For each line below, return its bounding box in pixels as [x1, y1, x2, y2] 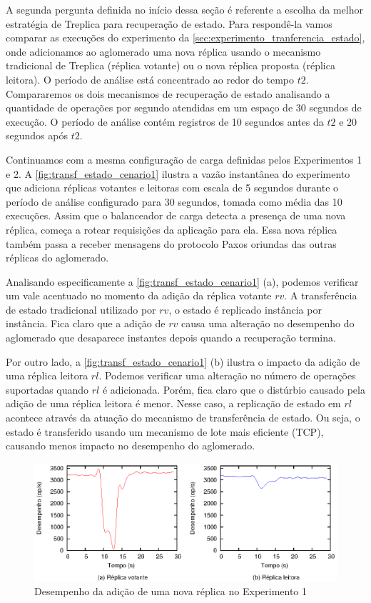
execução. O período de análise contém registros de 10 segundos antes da [6, 114, 324, 129]
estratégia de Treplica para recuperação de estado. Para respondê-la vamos [6, 16, 332, 31]
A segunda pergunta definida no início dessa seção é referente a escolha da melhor [6, 2, 364, 16]
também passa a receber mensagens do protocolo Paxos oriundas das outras [6, 236, 337, 251]
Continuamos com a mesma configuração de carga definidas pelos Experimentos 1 [6, 151, 362, 166]
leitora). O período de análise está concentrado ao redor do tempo [6, 71, 295, 86]
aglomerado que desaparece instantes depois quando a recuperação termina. [6, 330, 336, 345]
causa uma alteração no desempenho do [181, 316, 355, 331]
